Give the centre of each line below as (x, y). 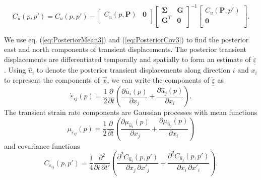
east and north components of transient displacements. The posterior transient (125, 49)
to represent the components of (52, 79)
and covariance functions (42, 145)
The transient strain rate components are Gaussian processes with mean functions (131, 112)
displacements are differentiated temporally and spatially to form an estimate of (127, 59)
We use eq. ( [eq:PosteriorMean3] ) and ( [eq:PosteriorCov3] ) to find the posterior (126, 39)
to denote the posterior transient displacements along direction (134, 70)
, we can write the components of (158, 79)
